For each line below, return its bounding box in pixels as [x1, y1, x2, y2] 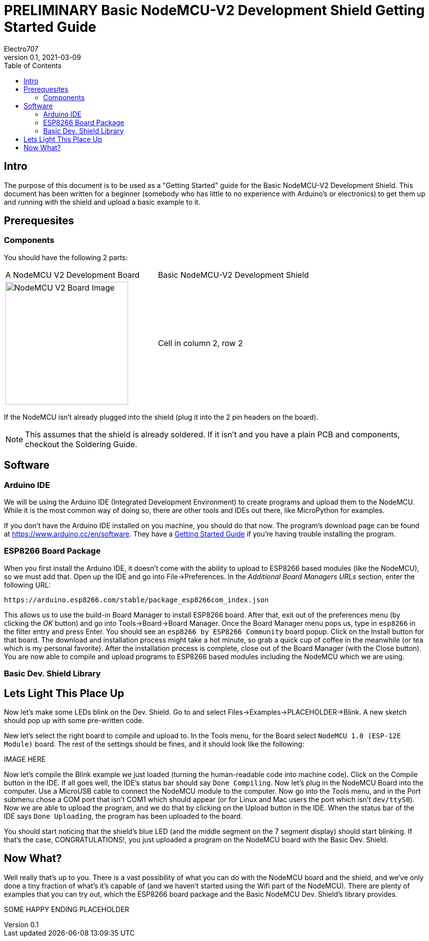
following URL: [4, 580, 51, 589]
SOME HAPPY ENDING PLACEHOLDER [4, 905, 130, 914]
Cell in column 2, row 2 [158, 338, 243, 348]
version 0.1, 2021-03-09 [4, 53, 81, 61]
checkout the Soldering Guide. [25, 439, 137, 449]
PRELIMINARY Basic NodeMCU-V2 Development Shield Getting [4, 2, 425, 19]
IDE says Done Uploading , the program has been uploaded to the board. [4, 812, 243, 820]
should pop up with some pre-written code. [4, 716, 144, 725]
